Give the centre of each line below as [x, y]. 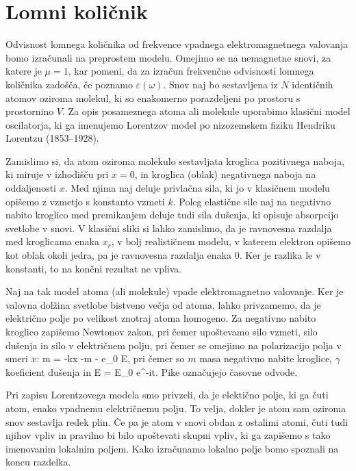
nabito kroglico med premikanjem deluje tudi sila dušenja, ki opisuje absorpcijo [172, 215]
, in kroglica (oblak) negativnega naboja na [225, 174]
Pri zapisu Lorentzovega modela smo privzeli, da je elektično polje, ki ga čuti [167, 395]
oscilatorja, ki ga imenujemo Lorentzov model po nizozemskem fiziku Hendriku [170, 124]
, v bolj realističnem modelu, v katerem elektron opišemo [231, 241]
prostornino [30, 111]
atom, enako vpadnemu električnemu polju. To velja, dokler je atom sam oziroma [176, 408]
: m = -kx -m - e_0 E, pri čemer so [111, 358]
